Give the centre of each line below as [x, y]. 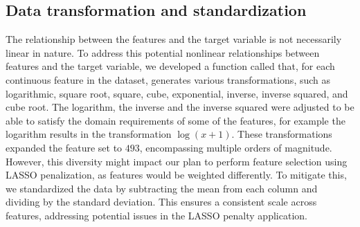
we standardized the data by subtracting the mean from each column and [162, 188]
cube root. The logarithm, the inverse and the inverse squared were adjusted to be [180, 107]
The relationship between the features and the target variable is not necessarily [174, 39]
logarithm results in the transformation [89, 134]
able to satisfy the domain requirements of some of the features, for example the [175, 120]
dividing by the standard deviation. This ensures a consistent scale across [161, 202]
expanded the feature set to [64, 147]
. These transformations [282, 134]
